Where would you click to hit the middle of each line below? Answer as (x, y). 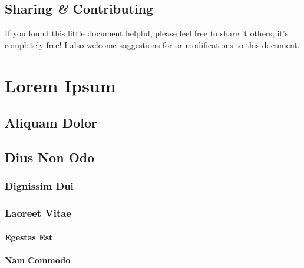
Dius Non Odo (50, 157)
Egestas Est (29, 237)
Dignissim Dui (39, 186)
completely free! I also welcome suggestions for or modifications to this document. (152, 44)
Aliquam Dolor (51, 123)
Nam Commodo (38, 259)
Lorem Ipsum (60, 85)
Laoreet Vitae (38, 213)
